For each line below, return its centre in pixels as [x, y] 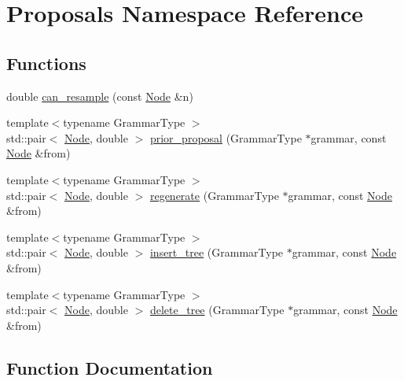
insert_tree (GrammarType [217, 252]
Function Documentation [110, 367]
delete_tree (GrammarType [217, 310]
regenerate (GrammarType [214, 195]
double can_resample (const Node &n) [100, 96]
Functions [46, 63]
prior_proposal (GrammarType [226, 137]
